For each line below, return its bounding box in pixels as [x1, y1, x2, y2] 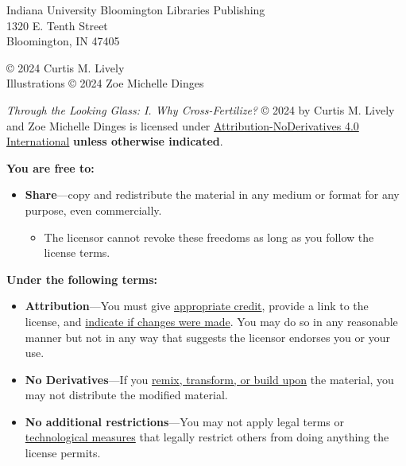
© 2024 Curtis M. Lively [6, 59, 125, 76]
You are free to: [6, 159, 95, 176]
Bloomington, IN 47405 [6, 33, 120, 49]
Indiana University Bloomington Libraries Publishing [6, 2, 265, 17]
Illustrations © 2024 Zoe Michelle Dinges [6, 75, 204, 91]
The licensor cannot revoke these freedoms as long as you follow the [44, 228, 374, 245]
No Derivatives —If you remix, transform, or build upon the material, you [25, 371, 394, 387]
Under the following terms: [6, 270, 158, 287]
